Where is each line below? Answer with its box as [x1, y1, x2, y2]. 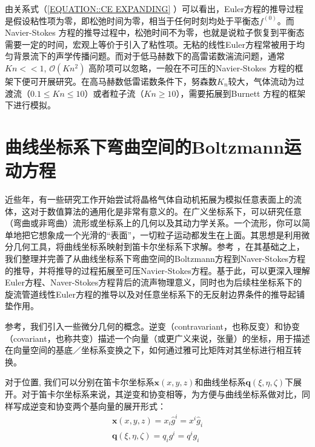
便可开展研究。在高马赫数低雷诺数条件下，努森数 [21, 74, 217, 87]
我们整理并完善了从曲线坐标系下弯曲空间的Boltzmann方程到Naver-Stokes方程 [5, 252, 306, 265]
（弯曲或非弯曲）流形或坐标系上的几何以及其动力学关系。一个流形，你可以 [5, 217, 302, 229]
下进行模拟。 [5, 99, 56, 111]
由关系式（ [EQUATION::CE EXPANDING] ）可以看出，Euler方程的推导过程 [5, 2, 303, 15]
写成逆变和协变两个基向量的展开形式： [13, 399, 166, 412]
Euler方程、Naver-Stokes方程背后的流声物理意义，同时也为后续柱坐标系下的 [5, 276, 302, 289]
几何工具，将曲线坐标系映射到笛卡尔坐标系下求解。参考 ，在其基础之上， [13, 240, 305, 253]
